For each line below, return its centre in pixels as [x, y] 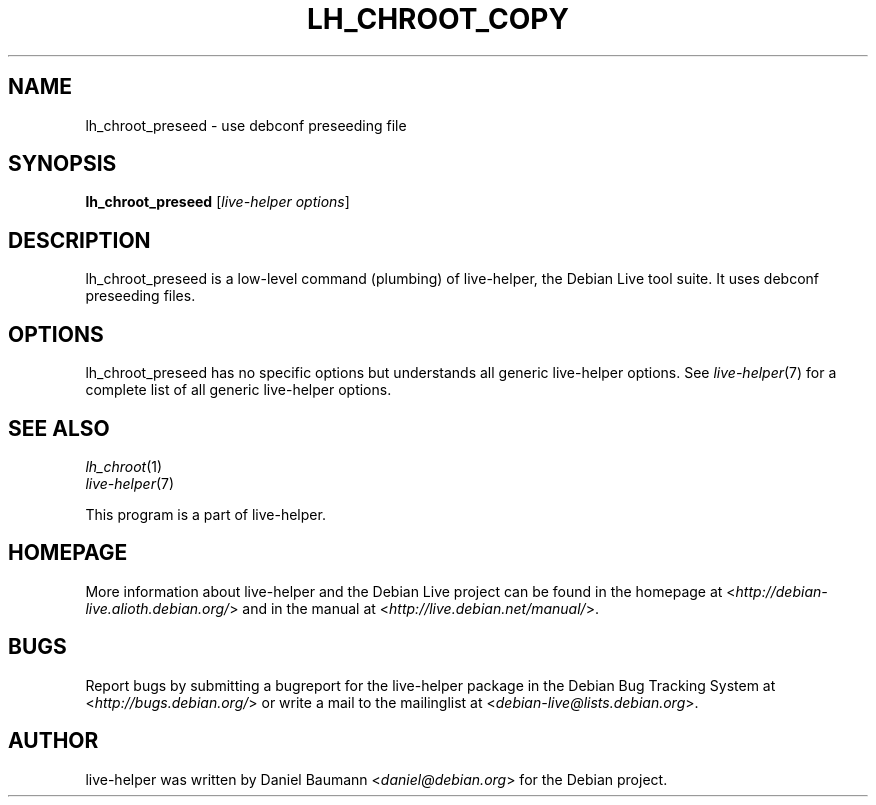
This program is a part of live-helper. [205, 514]
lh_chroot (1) [124, 466]
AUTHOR [53, 741]
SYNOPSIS [62, 164]
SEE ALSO [59, 428]
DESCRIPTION [79, 240]
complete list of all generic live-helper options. [238, 390]
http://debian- [781, 591]
